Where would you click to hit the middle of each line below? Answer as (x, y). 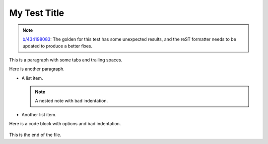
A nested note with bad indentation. (71, 101)
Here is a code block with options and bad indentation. (65, 124)
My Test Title (37, 13)
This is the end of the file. (35, 135)
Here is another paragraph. (37, 69)
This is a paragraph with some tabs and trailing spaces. (66, 60)
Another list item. (39, 114)
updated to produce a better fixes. (58, 46)
